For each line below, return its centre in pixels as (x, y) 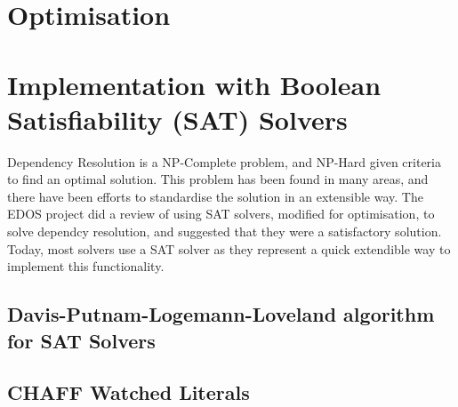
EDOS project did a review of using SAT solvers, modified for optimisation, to (221, 214)
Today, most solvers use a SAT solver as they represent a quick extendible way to (229, 248)
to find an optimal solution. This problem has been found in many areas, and (218, 179)
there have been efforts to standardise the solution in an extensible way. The (215, 196)
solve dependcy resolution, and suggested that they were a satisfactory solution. (225, 231)
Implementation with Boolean (194, 84)
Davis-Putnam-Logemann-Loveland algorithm (221, 314)
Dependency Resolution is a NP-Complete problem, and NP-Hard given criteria (224, 161)
